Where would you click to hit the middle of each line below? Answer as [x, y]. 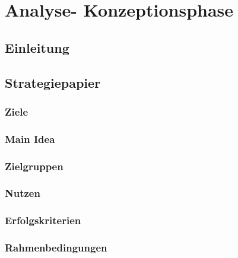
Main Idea [30, 138]
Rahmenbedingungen [56, 248]
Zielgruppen [34, 166]
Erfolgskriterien [43, 220]
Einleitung [37, 47]
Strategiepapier [53, 82]
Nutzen [23, 193]
